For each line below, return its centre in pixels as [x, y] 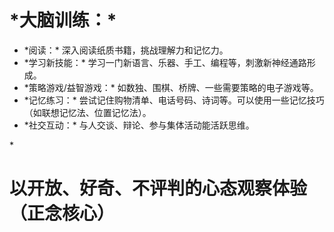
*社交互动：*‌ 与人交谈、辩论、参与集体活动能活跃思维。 [139, 125]
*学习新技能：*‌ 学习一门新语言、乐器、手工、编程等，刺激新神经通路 [165, 62]
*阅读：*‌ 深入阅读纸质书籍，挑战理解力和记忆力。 [126, 50]
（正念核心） [62, 213]
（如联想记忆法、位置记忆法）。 [87, 112]
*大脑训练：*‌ [63, 20]
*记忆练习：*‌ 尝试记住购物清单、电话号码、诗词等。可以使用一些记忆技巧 [174, 100]
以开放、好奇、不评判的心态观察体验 [158, 188]
